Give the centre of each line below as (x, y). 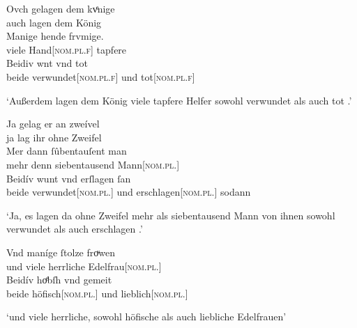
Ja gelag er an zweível (53, 124)
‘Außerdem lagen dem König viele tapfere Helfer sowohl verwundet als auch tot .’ (179, 100)
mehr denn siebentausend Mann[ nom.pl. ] (93, 164)
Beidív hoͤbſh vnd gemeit (59, 280)
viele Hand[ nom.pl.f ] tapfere (67, 49)
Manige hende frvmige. (55, 36)
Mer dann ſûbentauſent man (67, 151)
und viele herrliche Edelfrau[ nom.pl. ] (84, 266)
